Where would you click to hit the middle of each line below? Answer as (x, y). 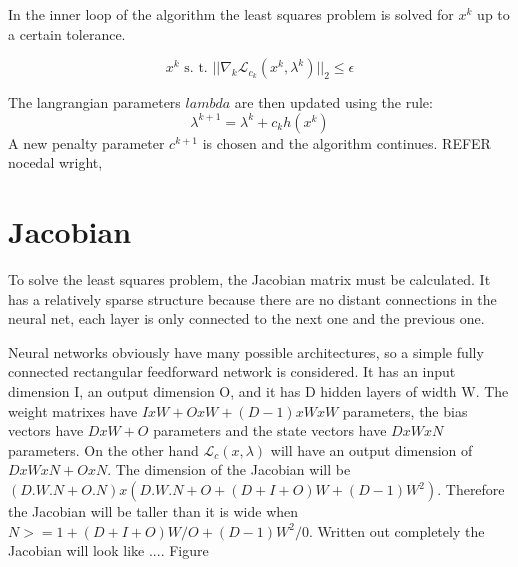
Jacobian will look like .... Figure (108, 550)
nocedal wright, (55, 162)
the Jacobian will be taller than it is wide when (153, 511)
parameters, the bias (405, 410)
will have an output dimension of (371, 449)
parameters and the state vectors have (270, 430)
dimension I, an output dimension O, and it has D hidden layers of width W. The (258, 391)
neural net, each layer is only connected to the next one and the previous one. (246, 318)
